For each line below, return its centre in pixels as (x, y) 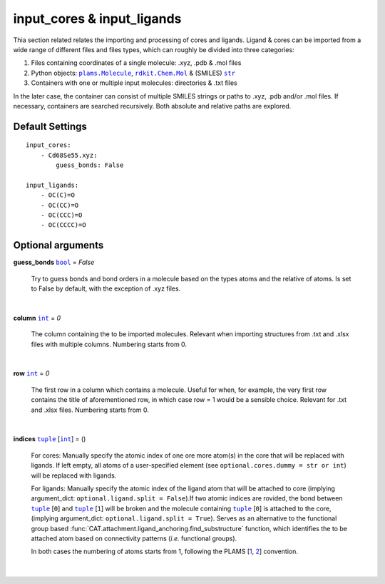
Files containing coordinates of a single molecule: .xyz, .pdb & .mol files (136, 63)
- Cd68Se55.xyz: (69, 155)
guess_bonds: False (90, 165)
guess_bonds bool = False (54, 262)
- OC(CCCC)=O (63, 225)
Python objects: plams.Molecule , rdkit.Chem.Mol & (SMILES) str (133, 73)
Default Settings (50, 126)
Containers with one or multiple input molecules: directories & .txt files (134, 83)
